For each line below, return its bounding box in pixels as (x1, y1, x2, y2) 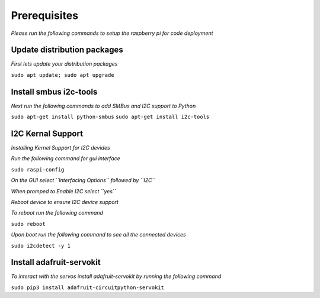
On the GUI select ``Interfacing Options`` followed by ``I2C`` (11, 177, 156, 184)
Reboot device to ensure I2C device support (11, 199, 119, 205)
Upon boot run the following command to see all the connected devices (11, 231, 186, 238)
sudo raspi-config (11, 166, 65, 173)
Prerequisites (11, 9, 79, 22)
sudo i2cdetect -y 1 (11, 242, 71, 249)
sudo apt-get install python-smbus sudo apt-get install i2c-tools (11, 114, 210, 121)
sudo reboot (11, 221, 46, 227)
